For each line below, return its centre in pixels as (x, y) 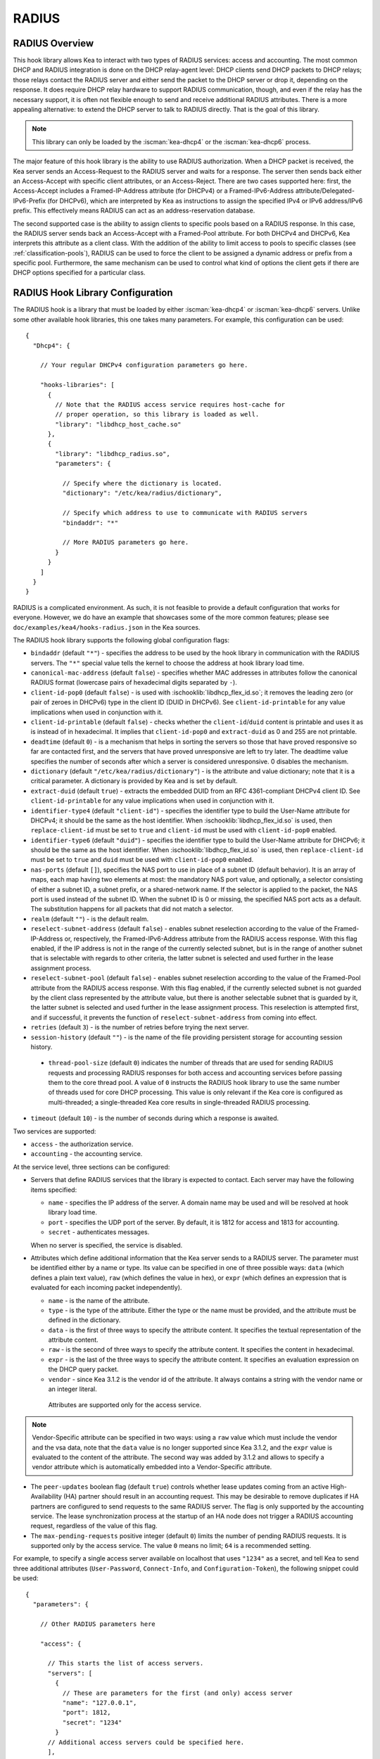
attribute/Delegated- (325, 191)
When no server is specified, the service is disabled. (107, 1245)
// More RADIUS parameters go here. (126, 542)
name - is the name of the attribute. (99, 1300)
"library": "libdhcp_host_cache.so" (119, 424)
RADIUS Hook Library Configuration (93, 293)
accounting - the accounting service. (87, 1154)
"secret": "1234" (92, 1722)
